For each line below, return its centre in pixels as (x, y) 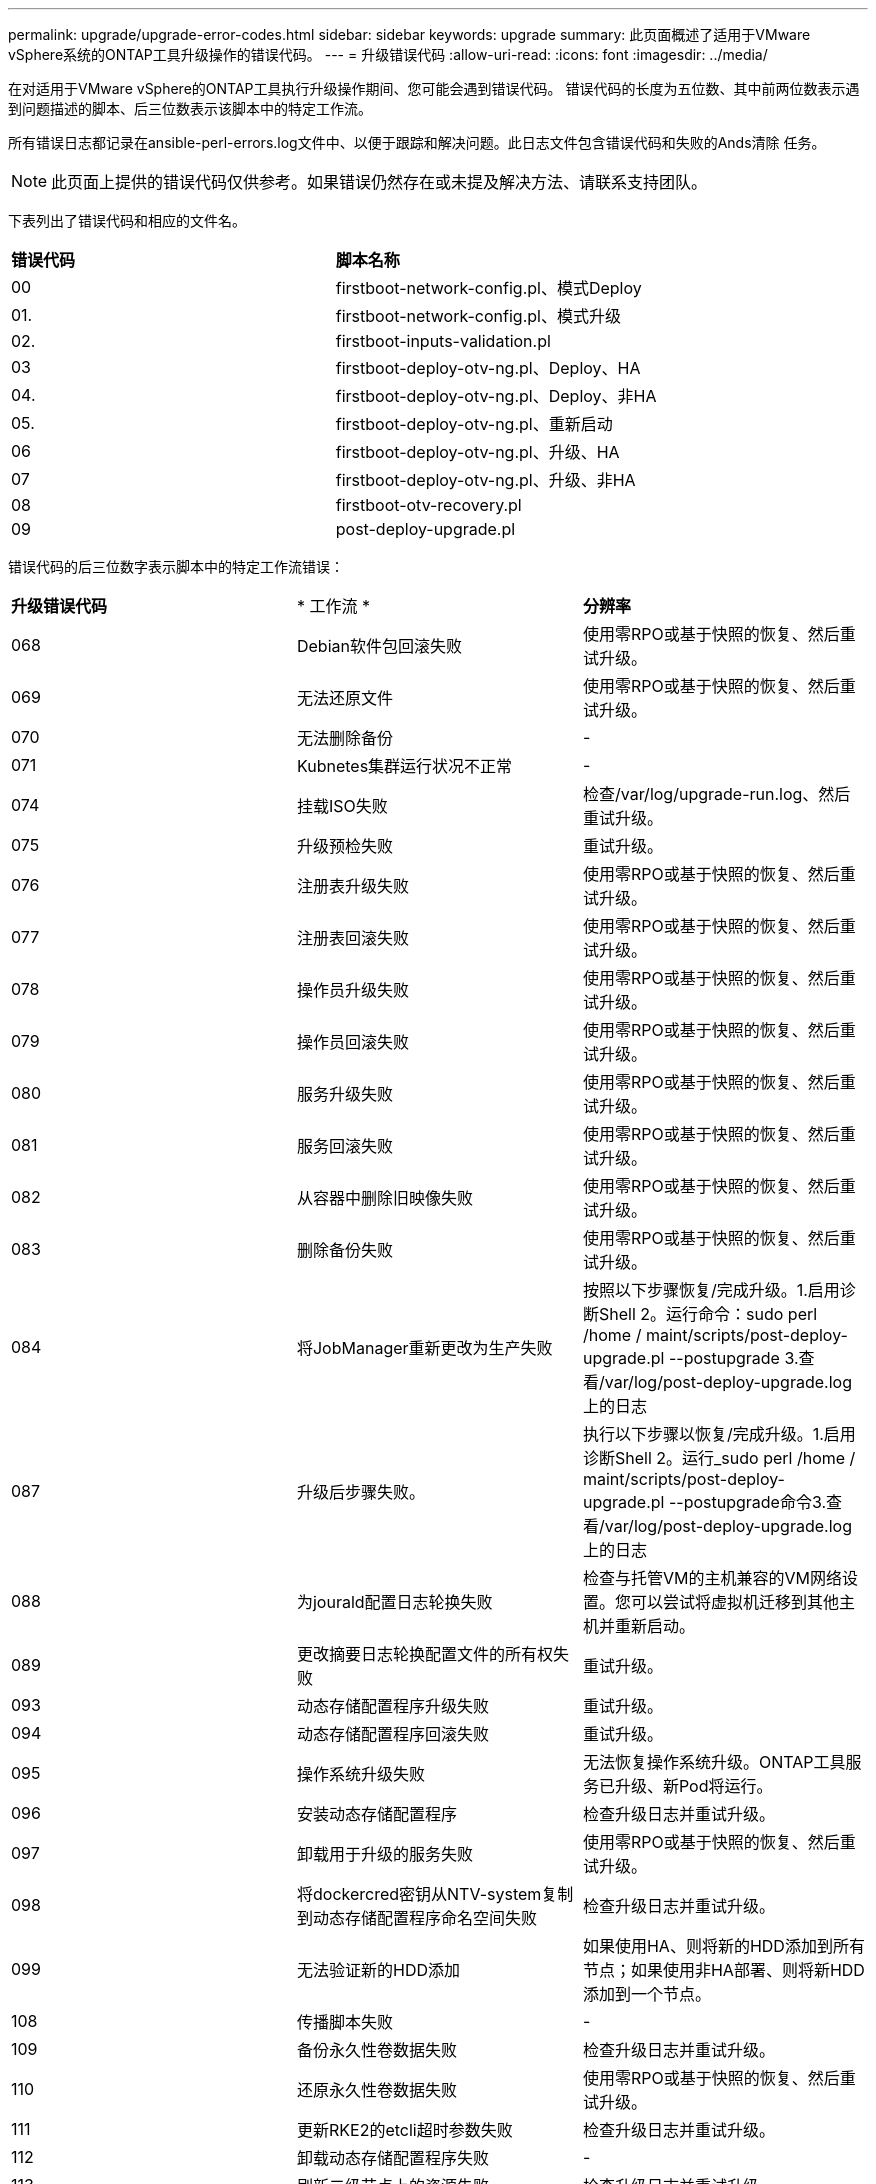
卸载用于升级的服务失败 (384, 1854)
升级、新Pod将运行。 (693, 1786)
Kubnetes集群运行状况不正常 (404, 766)
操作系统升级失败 (360, 1774)
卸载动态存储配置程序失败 (392, 2158)
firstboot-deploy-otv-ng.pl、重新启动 (474, 424)
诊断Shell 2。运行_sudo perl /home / (719, 1458)
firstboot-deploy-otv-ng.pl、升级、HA (477, 452)
